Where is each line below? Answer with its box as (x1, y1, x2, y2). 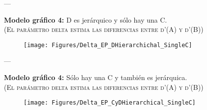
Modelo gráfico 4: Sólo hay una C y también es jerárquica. (4, 72, 187, 82)
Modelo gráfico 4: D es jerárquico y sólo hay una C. (4, 14, 167, 25)
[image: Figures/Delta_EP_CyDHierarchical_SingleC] (24, 99, 196, 107)
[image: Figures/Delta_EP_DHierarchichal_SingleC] (24, 41, 192, 49)
